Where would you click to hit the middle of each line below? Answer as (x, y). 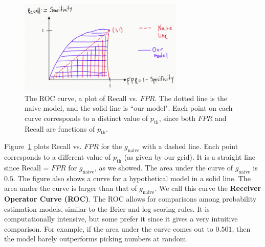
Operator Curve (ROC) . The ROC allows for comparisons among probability (130, 199)
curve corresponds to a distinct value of (86, 118)
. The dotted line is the (191, 98)
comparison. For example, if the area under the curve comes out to (109, 228)
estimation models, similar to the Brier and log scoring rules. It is (107, 208)
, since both (177, 118)
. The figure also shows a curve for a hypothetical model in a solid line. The (132, 178)
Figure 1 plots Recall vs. (43, 146)
